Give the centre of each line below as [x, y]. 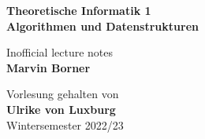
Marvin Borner [48, 67]
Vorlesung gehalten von [63, 94]
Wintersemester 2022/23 [65, 124]
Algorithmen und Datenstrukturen [102, 26]
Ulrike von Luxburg [61, 109]
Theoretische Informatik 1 [79, 10]
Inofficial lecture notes [60, 52]
